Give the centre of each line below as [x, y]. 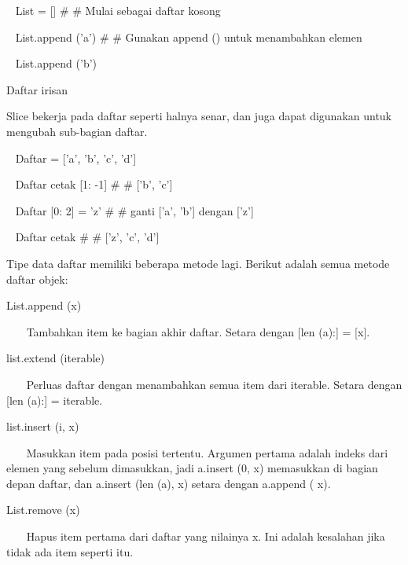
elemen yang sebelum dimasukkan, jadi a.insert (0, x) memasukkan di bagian [192, 468]
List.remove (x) [43, 510]
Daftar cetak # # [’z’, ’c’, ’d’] [87, 237]
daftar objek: [37, 279]
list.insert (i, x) [43, 426]
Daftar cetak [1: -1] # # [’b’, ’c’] [94, 184]
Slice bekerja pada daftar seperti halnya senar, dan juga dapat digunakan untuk [199, 116]
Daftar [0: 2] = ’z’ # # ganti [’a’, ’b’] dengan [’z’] [134, 210]
